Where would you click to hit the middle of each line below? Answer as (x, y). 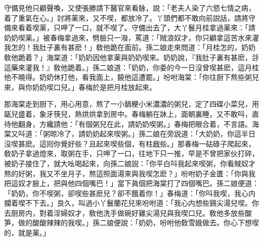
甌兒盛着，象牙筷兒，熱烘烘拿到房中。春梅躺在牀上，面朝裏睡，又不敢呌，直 (131, 113)
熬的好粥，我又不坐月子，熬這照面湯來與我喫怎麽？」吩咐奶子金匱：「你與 (126, 173)
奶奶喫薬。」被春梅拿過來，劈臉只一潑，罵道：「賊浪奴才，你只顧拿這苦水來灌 (131, 37)
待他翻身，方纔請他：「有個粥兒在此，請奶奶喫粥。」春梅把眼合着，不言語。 (128, 124)
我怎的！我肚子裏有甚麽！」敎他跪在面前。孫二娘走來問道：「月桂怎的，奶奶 (130, 47)
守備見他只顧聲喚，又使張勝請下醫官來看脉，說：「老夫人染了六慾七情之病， (130, 8)
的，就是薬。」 (27, 233)
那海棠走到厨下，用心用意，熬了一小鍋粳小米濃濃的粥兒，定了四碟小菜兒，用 (131, 104)
